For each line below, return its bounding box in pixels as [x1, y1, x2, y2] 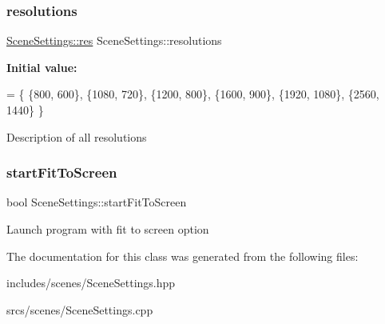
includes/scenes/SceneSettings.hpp [6, 274, 176, 291]
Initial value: [6, 58, 77, 75]
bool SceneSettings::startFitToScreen [6, 194, 187, 210]
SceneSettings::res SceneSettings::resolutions [6, 32, 222, 49]
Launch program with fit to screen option [6, 221, 209, 237]
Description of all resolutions [6, 128, 147, 145]
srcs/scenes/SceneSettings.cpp [6, 301, 153, 318]
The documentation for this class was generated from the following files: [6, 247, 359, 264]
